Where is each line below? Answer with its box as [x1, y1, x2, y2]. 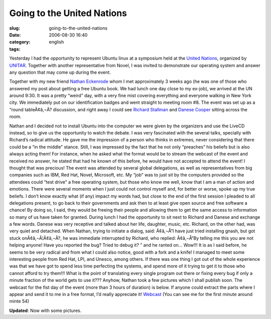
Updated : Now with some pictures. [9, 307, 82, 313]
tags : [9, 46, 21, 52]
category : [9, 39, 31, 45]
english [49, 39, 64, 45]
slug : [9, 25, 20, 31]
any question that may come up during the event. [9, 69, 111, 75]
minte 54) [9, 298, 30, 304]
